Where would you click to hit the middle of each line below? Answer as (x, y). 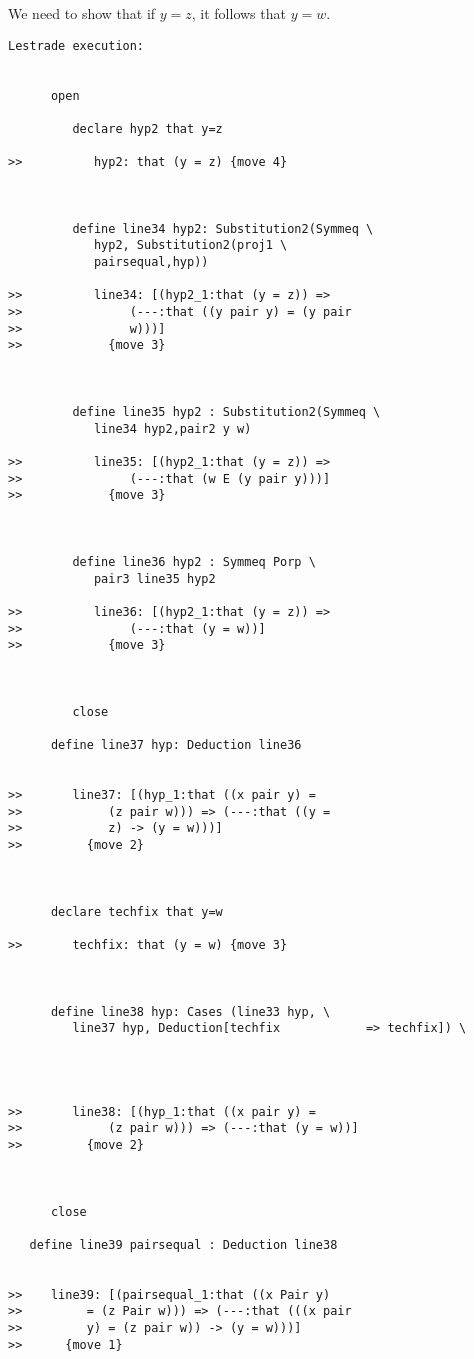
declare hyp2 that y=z (147, 128)
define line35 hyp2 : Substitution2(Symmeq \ (226, 412)
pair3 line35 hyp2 (154, 578)
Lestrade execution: (76, 45)
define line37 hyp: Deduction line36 (176, 745)
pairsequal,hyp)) (151, 262)
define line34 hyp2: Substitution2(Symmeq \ (223, 228)
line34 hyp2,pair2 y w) (172, 428)
